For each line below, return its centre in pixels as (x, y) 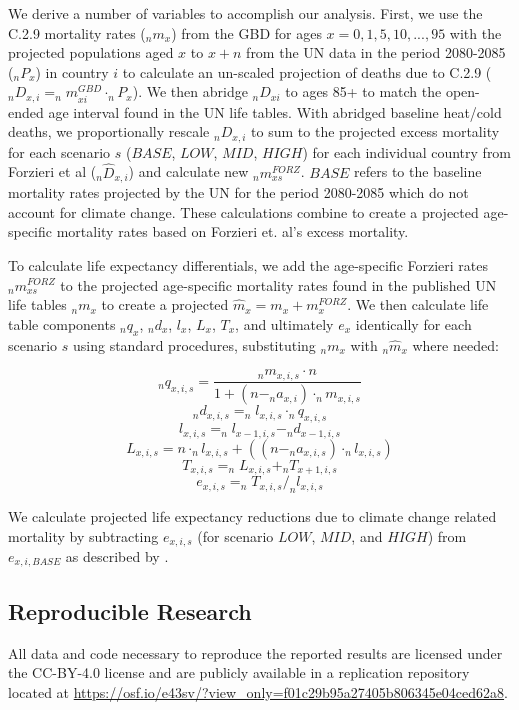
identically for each (413, 323)
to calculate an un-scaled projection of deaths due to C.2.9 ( (307, 71)
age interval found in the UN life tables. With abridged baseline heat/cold (275, 111)
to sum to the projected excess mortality (375, 131)
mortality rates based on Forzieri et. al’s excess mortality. (232, 231)
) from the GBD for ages (246, 32)
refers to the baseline (418, 171)
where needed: (455, 344)
